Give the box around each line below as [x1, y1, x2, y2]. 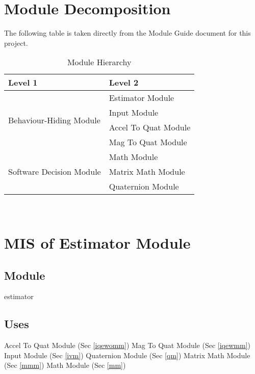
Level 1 [8, 76, 38, 89]
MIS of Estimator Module [4, 232, 191, 253]
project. [4, 37, 28, 48]
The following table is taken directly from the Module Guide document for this [4, 28, 251, 38]
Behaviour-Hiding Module [8, 114, 100, 126]
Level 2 [109, 76, 139, 89]
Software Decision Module [8, 166, 101, 178]
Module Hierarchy [67, 56, 132, 68]
